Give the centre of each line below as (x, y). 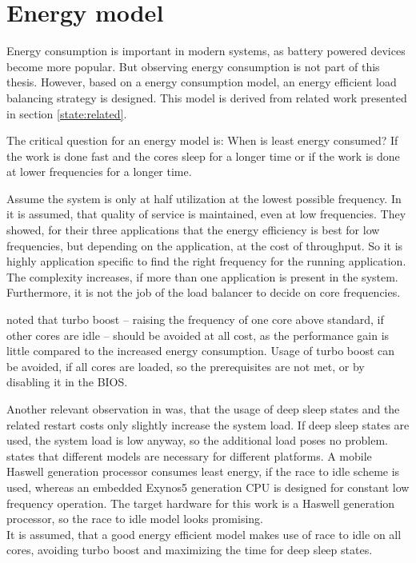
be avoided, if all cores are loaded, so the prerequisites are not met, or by (186, 366)
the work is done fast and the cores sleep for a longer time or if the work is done (203, 156)
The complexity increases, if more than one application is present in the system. (202, 276)
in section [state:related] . (67, 113)
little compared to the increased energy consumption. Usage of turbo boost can (201, 351)
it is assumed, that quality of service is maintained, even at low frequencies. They (206, 214)
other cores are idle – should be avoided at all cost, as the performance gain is (198, 335)
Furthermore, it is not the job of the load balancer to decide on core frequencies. (204, 292)
